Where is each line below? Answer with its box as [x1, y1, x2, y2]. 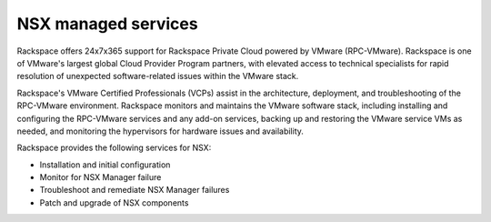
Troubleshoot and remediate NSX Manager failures [39, 185, 230, 196]
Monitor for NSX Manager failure [39, 172, 162, 183]
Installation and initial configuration [39, 159, 171, 170]
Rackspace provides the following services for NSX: [16, 142, 212, 154]
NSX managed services [16, 14, 199, 34]
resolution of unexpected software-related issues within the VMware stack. [16, 71, 299, 82]
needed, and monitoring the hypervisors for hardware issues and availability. [16, 126, 305, 136]
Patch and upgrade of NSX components [39, 197, 189, 208]
